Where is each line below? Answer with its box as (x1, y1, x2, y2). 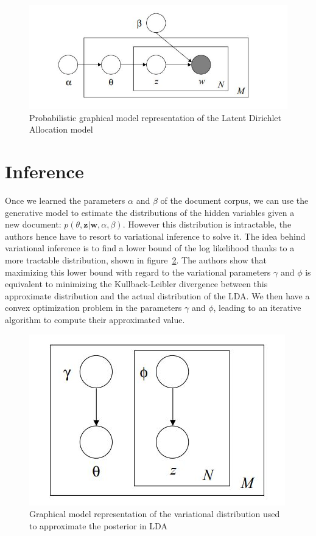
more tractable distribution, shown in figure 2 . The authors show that (5, 253, 267, 266)
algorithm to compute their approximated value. (5, 313, 185, 325)
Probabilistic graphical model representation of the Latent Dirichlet (29, 111, 281, 124)
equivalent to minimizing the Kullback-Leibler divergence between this (5, 277, 268, 290)
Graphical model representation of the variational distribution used (29, 507, 280, 520)
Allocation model (29, 123, 93, 136)
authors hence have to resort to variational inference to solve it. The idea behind (5, 229, 306, 242)
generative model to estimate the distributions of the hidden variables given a (5, 206, 295, 218)
